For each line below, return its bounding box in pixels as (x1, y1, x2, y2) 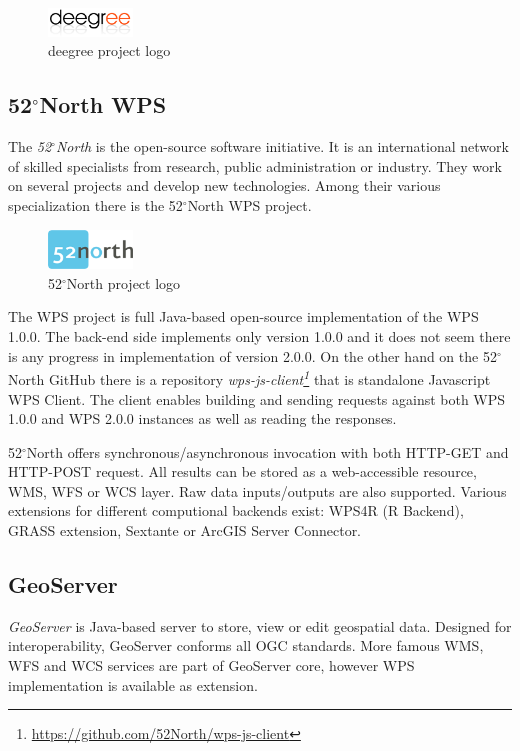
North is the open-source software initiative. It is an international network (55, 136, 509, 157)
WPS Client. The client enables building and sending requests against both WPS (8, 388, 506, 409)
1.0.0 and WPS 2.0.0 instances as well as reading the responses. (8, 408, 397, 429)
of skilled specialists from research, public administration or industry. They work (8, 155, 502, 176)
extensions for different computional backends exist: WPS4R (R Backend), (8, 500, 464, 521)
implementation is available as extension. (8, 674, 258, 695)
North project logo (66, 272, 181, 293)
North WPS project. (187, 195, 312, 216)
